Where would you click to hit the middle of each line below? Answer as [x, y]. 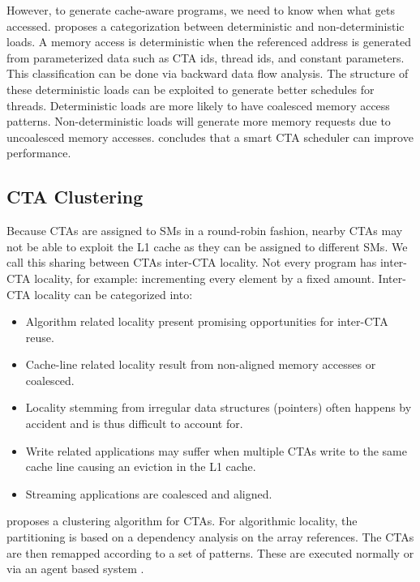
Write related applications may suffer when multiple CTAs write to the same [216, 450]
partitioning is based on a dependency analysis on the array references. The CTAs [210, 537]
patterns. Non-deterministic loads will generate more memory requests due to [199, 121]
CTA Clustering [75, 197]
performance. [39, 153]
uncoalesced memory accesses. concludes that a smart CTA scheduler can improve [210, 137]
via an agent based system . [75, 569]
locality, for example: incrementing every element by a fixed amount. [204, 278]
